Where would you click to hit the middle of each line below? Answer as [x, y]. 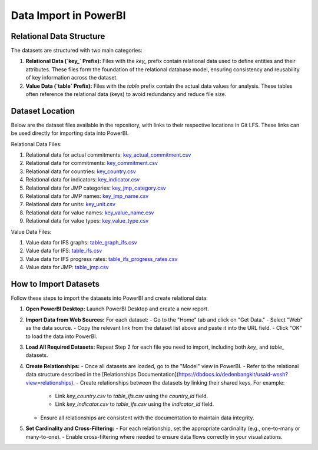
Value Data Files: [31, 231]
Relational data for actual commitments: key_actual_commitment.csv [108, 155]
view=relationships [49, 382]
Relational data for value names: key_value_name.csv [90, 213]
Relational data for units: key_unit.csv [71, 204]
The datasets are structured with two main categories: [77, 51]
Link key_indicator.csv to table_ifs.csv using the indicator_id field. [135, 404]
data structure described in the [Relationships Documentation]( [102, 375]
